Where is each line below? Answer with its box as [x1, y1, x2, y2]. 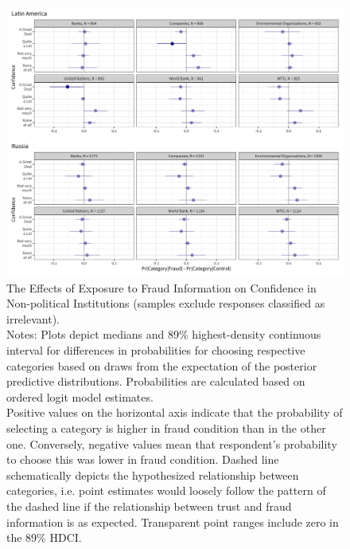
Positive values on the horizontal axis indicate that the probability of [6, 404, 343, 421]
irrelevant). [6, 310, 60, 327]
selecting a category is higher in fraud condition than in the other [6, 420, 326, 437]
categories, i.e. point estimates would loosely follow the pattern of [6, 482, 326, 499]
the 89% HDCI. [6, 529, 82, 546]
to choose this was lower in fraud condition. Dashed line [6, 451, 279, 468]
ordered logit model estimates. [6, 388, 154, 405]
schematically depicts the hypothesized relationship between [6, 466, 299, 483]
